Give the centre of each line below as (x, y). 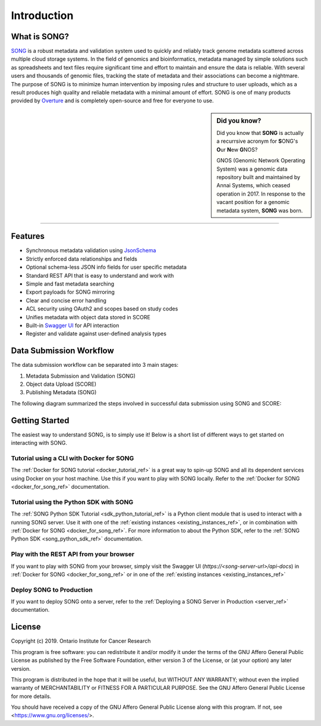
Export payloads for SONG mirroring (70, 292)
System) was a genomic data (252, 169)
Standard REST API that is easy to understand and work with (100, 275)
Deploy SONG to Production (52, 590)
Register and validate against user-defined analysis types (96, 334)
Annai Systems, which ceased (254, 186)
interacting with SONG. (39, 443)
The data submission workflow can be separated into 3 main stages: (95, 365)
